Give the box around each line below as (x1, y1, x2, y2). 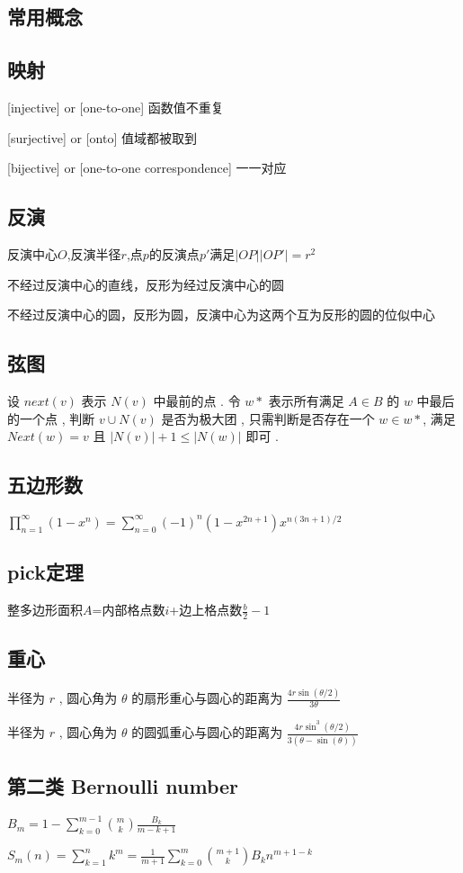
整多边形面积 (7, 600, 83, 619)
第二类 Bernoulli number (7, 771, 239, 799)
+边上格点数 (169, 600, 243, 619)
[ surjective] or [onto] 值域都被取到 (7, 128, 197, 147)
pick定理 (7, 558, 84, 586)
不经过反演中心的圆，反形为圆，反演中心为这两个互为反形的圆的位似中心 (7, 305, 435, 324)
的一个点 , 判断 (7, 409, 95, 427)
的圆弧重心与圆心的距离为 (131, 723, 283, 742)
